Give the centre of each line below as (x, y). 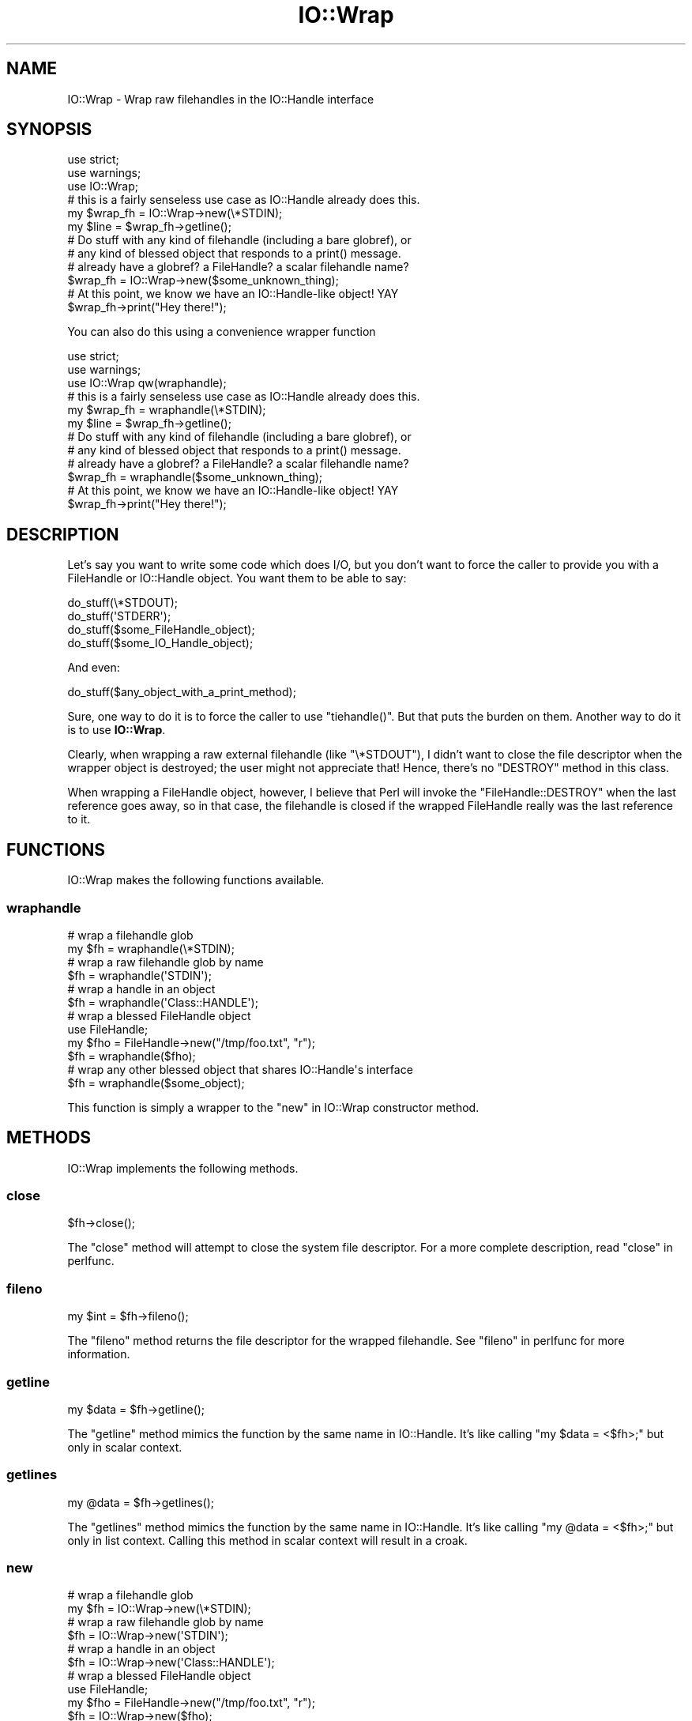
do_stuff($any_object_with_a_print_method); (182, 692)
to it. (79, 819)
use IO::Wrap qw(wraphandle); (147, 383)
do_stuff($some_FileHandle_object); (161, 630)
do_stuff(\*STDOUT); (123, 603)
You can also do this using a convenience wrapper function (222, 332)
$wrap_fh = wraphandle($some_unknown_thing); (195, 477)
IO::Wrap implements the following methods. (183, 1168)
